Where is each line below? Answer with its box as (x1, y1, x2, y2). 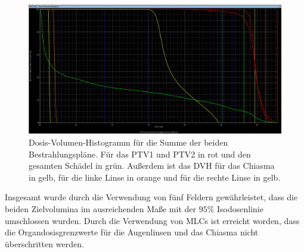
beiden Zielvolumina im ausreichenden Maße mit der (5, 202, 196, 215)
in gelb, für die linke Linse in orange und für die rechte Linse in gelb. (29, 171, 281, 183)
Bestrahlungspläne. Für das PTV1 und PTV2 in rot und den (29, 147, 251, 160)
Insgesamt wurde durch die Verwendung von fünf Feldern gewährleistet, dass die (5, 191, 298, 203)
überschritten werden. (5, 237, 84, 250)
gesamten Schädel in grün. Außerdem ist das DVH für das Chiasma (29, 159, 275, 172)
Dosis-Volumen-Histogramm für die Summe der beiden (29, 136, 228, 148)
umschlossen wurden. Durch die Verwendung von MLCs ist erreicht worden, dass (5, 214, 300, 226)
